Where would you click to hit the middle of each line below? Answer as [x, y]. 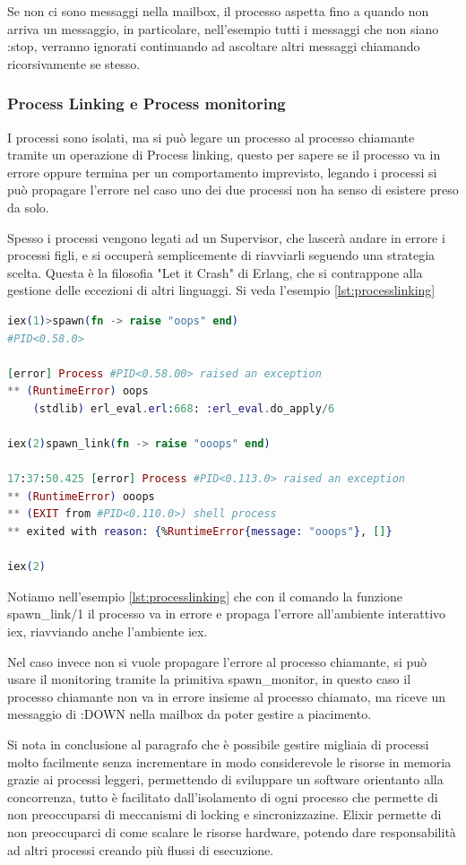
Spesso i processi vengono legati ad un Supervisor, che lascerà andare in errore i [226, 237]
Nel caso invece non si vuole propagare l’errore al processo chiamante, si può [217, 661]
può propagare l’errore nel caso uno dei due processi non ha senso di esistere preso [233, 190]
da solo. [28, 207]
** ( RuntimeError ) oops [78, 391]
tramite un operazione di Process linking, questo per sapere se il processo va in [224, 155]
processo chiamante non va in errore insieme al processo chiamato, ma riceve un [226, 696]
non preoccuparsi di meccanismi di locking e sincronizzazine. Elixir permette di [224, 814]
